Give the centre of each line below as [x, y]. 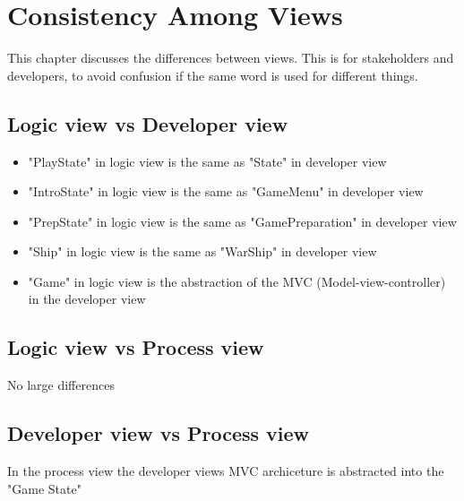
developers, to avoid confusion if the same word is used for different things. [213, 75]
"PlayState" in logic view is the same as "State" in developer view [207, 161]
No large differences [61, 385]
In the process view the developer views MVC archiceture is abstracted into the [226, 471]
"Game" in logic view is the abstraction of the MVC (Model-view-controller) [237, 281]
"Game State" [44, 488]
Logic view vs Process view [136, 347]
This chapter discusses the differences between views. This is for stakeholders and [231, 58]
